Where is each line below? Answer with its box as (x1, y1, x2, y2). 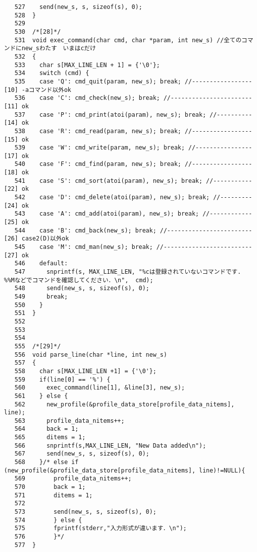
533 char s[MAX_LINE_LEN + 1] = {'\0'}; (14, 61, 160, 69)
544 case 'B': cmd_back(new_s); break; (14, 227, 156, 234)
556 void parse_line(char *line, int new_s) (14, 351, 167, 358)
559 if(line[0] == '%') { (14, 376, 110, 383)
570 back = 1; (14, 483, 86, 491)
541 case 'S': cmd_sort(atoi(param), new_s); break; (14, 177, 203, 184)
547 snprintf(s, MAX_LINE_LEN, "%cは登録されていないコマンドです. (14, 268, 241, 275)
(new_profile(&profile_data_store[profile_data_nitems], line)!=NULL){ (4, 467, 245, 474)
